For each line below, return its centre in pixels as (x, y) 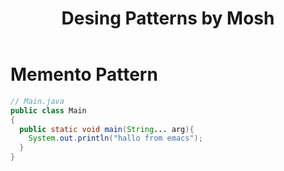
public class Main (48, 110)
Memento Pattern (84, 74)
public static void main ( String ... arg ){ (107, 129)
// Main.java (37, 101)
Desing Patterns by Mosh (168, 18)
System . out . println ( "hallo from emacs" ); (115, 138)
